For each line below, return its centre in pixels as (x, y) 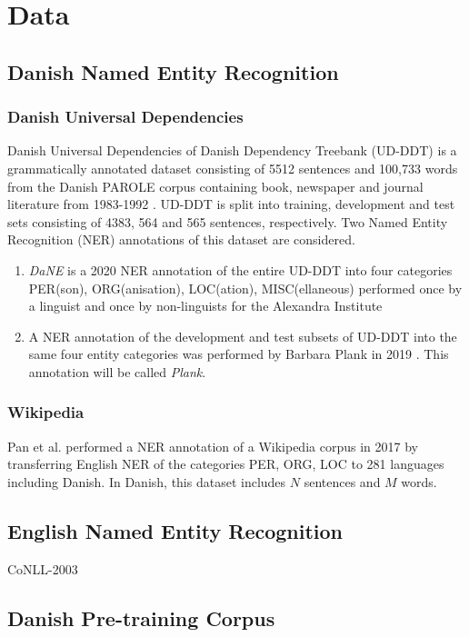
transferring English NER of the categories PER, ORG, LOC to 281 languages (226, 464)
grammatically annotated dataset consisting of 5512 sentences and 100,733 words (233, 168)
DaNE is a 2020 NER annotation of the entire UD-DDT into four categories (240, 269)
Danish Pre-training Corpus (141, 617)
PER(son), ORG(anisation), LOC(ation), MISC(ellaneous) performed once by (245, 288)
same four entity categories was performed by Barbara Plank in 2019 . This (239, 354)
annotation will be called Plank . (117, 371)
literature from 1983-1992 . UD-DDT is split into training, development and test (231, 204)
